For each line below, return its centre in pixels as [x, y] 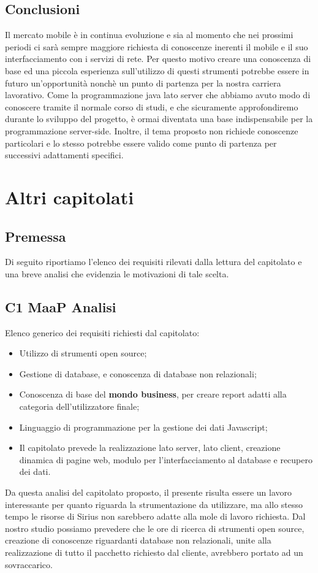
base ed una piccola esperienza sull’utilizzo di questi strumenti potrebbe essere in [157, 70]
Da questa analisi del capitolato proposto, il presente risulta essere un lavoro [148, 492]
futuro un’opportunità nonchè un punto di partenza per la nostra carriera [143, 83]
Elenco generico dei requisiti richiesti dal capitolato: [102, 332]
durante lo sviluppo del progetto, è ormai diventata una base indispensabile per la [159, 119]
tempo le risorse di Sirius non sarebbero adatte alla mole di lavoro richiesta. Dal [155, 516]
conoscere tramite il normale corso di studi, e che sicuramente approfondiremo [152, 106]
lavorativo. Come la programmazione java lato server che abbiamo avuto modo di [158, 95]
